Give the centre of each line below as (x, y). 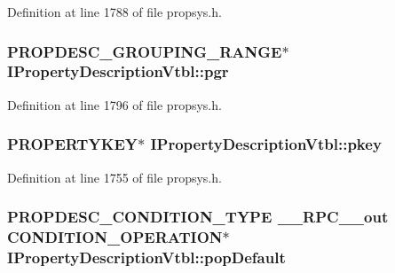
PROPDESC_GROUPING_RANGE (145, 51)
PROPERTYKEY (72, 144)
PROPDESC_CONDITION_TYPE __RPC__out (198, 217)
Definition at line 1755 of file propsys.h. (115, 177)
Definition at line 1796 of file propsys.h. (115, 104)
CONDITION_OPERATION (115, 236)
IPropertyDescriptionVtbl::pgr (118, 71)
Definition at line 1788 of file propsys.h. (115, 12)
